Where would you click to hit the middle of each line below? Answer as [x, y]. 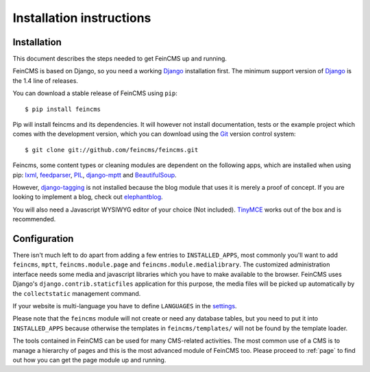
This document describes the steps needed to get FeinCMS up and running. [120, 59]
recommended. [34, 219]
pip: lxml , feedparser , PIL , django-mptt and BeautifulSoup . [95, 175]
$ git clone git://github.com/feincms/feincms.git [112, 150]
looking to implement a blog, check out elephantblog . [88, 197]
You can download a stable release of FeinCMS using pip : [95, 93]
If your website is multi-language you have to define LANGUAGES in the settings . [125, 306]
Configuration [43, 239]
